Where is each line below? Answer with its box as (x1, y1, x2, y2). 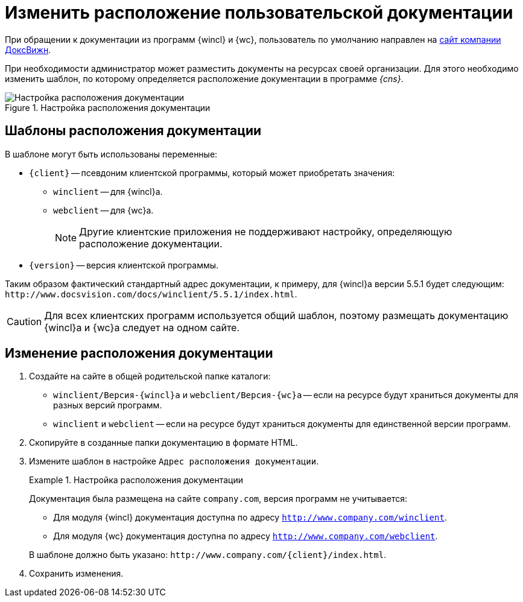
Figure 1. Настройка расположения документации (5, 102, 211, 113)
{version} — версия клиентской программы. (29, 259, 219, 270)
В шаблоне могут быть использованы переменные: (5, 148, 218, 159)
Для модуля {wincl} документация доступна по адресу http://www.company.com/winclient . (53, 512, 447, 523)
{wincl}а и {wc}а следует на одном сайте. (44, 321, 240, 334)
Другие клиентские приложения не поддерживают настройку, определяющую (79, 225, 452, 238)
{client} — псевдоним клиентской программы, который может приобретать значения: (29, 167, 395, 178)
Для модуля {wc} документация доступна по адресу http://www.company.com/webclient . (53, 531, 438, 542)
